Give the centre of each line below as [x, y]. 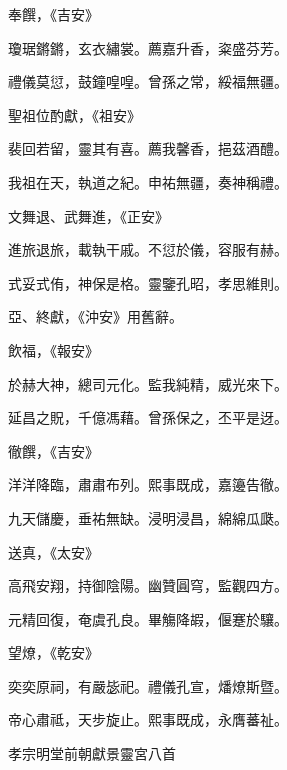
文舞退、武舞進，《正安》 [88, 215]
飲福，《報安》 [53, 349]
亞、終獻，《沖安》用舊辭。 [95, 316]
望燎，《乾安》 [53, 652]
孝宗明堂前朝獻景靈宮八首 [92, 753]
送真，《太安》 [53, 551]
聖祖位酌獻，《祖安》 [74, 114]
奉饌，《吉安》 [53, 14]
